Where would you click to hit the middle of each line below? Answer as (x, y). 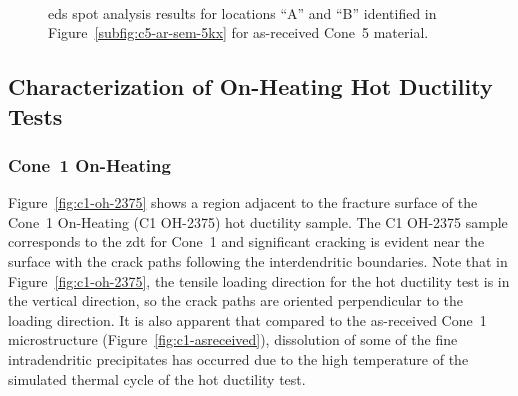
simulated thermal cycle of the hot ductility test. (157, 378)
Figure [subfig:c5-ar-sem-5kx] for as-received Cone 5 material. (238, 32)
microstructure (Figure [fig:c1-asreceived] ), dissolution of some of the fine (233, 339)
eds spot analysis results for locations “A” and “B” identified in (242, 12)
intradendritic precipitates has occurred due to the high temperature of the (238, 358)
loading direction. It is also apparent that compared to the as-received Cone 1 (247, 319)
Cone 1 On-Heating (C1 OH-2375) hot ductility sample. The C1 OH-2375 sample (258, 221)
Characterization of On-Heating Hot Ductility (250, 86)
